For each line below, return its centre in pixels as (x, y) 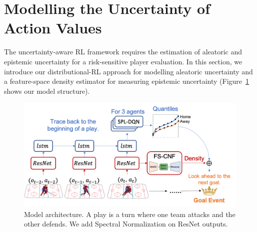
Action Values (53, 28)
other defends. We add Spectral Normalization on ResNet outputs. (126, 224)
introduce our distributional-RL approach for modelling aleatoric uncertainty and (128, 71)
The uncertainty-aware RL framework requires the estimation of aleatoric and (123, 52)
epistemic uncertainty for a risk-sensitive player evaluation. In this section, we (123, 61)
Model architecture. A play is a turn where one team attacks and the (130, 214)
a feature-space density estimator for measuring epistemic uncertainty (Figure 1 (127, 81)
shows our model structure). (47, 91)
